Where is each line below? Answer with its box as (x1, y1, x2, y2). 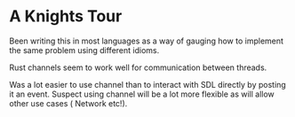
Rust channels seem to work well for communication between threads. (9, 62, 267, 73)
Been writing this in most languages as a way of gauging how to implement (9, 35, 284, 46)
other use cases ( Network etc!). (9, 97, 128, 108)
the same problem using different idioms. (9, 44, 160, 55)
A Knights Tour (9, 6, 123, 27)
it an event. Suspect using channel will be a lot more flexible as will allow (9, 89, 275, 99)
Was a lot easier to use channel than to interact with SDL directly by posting (9, 79, 286, 90)
